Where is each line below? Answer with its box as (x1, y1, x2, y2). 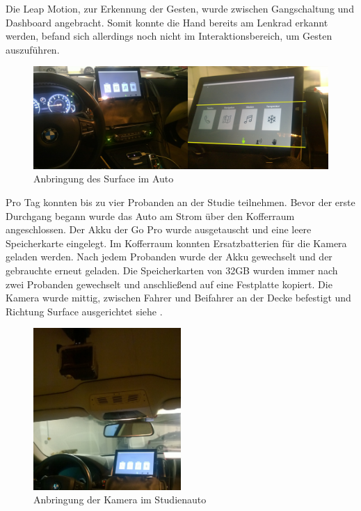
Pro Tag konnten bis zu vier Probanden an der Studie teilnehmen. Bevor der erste (6, 194, 355, 209)
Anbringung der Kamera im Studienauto (33, 492, 207, 507)
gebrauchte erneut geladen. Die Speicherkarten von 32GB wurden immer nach (6, 262, 338, 277)
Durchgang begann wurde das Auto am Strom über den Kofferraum (6, 208, 295, 223)
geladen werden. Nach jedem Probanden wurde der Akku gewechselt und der (6, 249, 332, 264)
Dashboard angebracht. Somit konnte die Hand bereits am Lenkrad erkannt (6, 15, 328, 29)
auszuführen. (6, 42, 60, 56)
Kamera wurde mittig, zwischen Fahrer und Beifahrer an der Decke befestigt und (6, 290, 351, 305)
